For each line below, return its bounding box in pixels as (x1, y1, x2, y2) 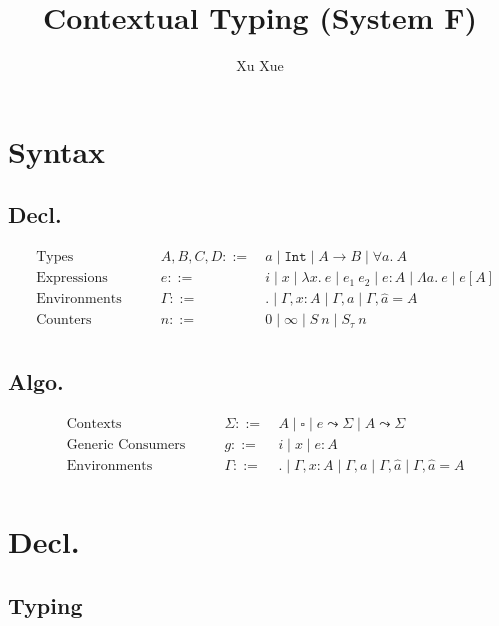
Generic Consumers (66, 437, 186, 452)
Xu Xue (236, 55, 284, 76)
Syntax (8, 130, 106, 171)
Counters (36, 313, 92, 328)
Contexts (66, 416, 122, 431)
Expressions (36, 271, 108, 286)
